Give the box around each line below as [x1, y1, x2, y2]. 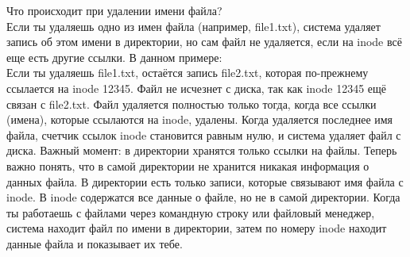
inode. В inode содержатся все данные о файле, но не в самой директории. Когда [6, 189, 400, 205]
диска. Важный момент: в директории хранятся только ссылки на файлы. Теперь [6, 142, 397, 159]
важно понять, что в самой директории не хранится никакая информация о [6, 157, 369, 174]
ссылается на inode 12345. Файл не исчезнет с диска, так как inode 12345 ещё [6, 79, 387, 96]
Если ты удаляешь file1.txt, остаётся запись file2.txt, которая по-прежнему [6, 64, 369, 81]
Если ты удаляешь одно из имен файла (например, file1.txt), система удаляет [6, 17, 381, 34]
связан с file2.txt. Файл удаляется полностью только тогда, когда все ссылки [6, 95, 377, 112]
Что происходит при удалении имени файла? [6, 2, 222, 18]
